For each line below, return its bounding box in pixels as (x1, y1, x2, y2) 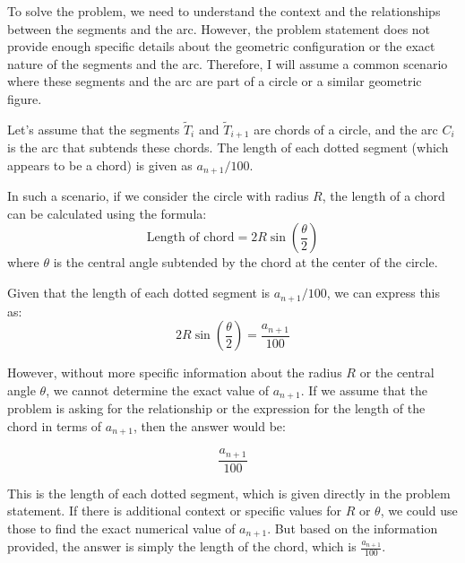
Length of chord (146, 231, 235, 245)
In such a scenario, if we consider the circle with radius (7, 186, 309, 205)
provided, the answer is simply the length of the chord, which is (7, 537, 357, 556)
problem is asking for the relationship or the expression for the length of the (7, 399, 426, 418)
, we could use (380, 501, 458, 520)
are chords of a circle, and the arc (254, 119, 438, 138)
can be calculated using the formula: (7, 204, 207, 222)
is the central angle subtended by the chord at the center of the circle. (53, 253, 438, 272)
